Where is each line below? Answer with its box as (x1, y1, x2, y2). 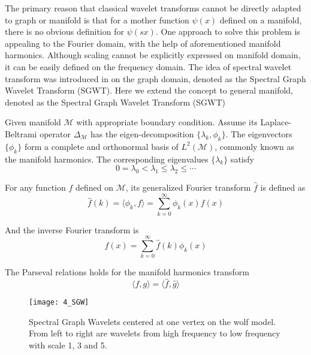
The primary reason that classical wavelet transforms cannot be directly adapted (5, 2, 301, 14)
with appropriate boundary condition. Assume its (76, 116, 258, 128)
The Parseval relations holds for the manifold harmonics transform (5, 266, 250, 278)
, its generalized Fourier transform (125, 180, 251, 193)
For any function (5, 180, 66, 193)
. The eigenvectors (225, 127, 292, 140)
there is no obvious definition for (5, 25, 124, 38)
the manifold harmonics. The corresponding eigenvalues (5, 152, 209, 165)
